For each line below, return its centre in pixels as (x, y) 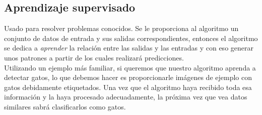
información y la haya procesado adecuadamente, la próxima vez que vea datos (126, 97)
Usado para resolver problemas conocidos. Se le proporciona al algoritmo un (121, 28)
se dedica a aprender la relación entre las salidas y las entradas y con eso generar (129, 48)
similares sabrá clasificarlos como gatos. (65, 106)
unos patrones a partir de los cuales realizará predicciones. (94, 57)
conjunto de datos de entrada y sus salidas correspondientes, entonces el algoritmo (131, 38)
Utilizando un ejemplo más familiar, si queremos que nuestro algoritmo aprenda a (130, 67)
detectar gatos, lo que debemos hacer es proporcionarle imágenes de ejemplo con (128, 77)
